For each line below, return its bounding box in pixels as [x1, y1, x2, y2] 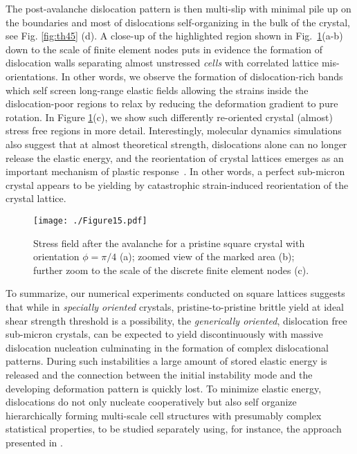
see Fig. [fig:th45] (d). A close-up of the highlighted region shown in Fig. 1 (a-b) [6, 28, 343, 43]
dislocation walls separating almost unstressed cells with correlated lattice [6, 55, 319, 70]
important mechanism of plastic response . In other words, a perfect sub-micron [6, 164, 345, 179]
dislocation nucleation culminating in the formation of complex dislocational [6, 340, 329, 354]
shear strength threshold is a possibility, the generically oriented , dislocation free [6, 313, 347, 327]
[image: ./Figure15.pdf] [33, 215, 147, 226]
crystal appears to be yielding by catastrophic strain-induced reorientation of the [6, 177, 349, 192]
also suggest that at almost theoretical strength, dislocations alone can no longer [6, 136, 347, 151]
